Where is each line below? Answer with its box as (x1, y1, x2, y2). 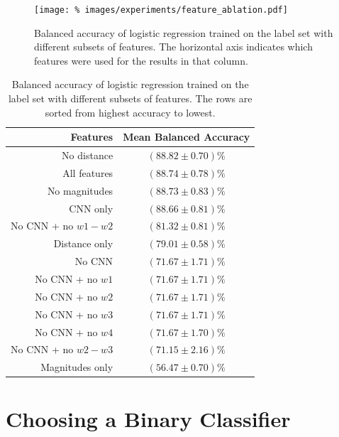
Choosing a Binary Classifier (6, 404, 291, 433)
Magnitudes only (40, 360, 113, 374)
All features (62, 165, 113, 180)
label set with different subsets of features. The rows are (8, 91, 252, 106)
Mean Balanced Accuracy (123, 129, 250, 144)
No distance (62, 148, 113, 163)
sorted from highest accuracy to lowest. (45, 104, 216, 119)
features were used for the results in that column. (34, 53, 248, 68)
